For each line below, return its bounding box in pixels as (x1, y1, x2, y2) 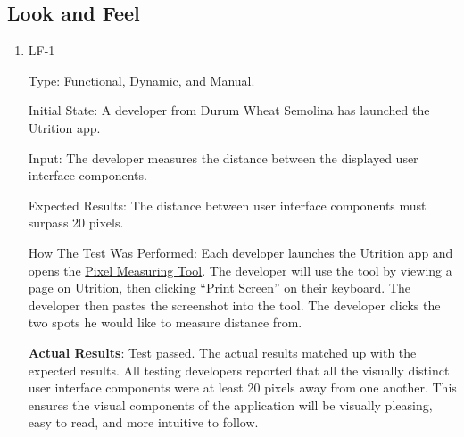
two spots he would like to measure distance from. (28, 313, 302, 332)
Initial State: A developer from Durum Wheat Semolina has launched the (28, 101, 430, 120)
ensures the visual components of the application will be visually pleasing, (28, 395, 433, 414)
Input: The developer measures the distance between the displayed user (28, 148, 418, 167)
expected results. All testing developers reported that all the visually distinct (28, 360, 450, 379)
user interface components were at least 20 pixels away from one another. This (28, 378, 457, 397)
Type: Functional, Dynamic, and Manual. (28, 70, 255, 89)
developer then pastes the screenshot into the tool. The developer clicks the (28, 295, 441, 314)
